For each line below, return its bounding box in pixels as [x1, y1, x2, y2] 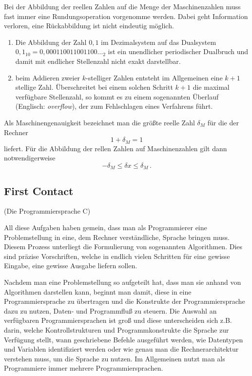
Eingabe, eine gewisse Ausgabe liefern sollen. [4, 260, 137, 271]
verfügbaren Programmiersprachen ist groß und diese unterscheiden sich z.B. [4, 315, 232, 325]
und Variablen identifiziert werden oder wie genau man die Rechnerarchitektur [4, 344, 239, 354]
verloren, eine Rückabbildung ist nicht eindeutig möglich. [4, 20, 174, 31]
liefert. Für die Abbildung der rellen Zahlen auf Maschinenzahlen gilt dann [4, 143, 227, 153]
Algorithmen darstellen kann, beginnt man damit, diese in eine [4, 286, 192, 297]
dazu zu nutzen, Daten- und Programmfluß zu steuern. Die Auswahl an [4, 305, 217, 316]
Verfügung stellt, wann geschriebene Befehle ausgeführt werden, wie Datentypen [4, 334, 243, 344]
